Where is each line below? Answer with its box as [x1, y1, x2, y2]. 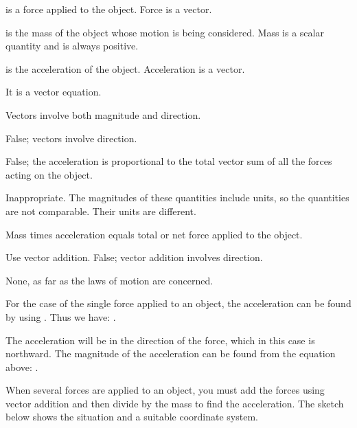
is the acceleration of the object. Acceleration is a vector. [5, 61, 245, 76]
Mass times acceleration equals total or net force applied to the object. [5, 227, 303, 241]
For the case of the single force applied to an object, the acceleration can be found [5, 296, 352, 311]
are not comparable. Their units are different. [5, 203, 196, 218]
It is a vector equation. [5, 85, 102, 99]
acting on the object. [5, 167, 93, 181]
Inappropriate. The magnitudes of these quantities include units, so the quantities [5, 190, 349, 205]
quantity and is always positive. [5, 38, 139, 53]
